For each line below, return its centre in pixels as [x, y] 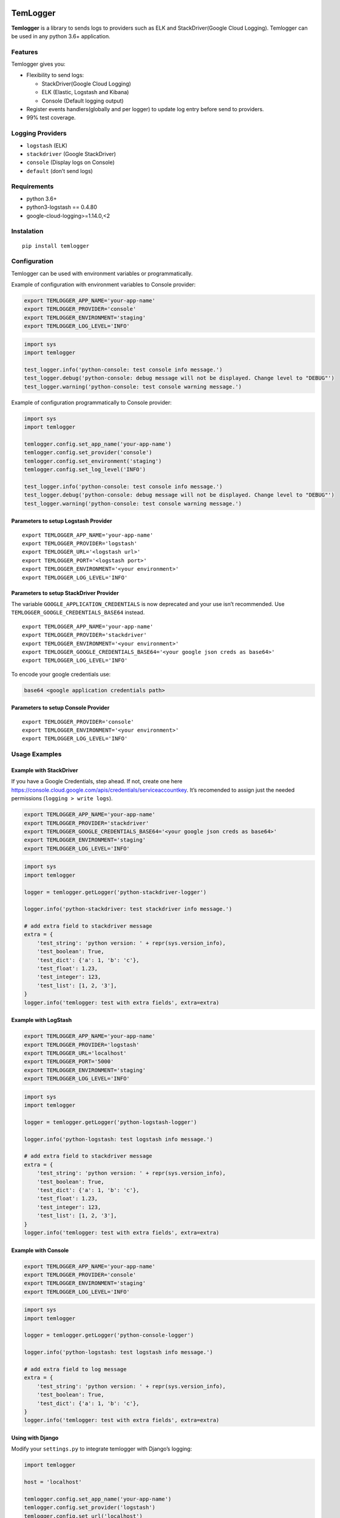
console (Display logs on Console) [70, 162]
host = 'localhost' [53, 1482]
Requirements [32, 186]
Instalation [27, 231]
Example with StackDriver [45, 771]
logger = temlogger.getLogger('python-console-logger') [109, 1335]
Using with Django [35, 1438]
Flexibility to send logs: [55, 75]
